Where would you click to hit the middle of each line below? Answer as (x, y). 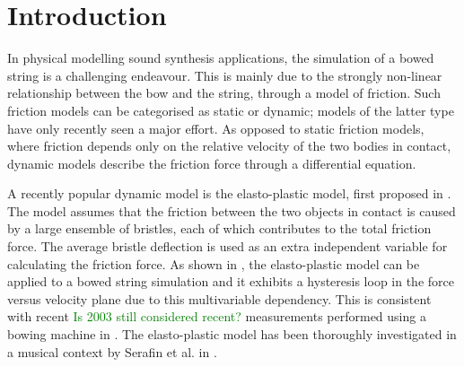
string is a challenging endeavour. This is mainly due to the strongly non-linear (225, 75)
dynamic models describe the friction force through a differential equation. (212, 163)
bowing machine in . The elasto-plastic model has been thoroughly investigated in (232, 334)
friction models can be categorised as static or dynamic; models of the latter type (231, 110)
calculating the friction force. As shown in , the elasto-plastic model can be (214, 263)
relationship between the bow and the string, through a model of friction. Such (224, 93)
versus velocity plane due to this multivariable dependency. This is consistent (219, 298)
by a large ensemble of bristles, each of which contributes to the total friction (219, 228)
